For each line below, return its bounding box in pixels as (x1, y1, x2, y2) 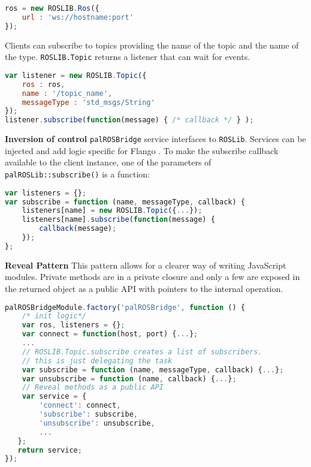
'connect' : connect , (39, 401, 121, 410)
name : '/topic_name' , (22, 89, 113, 98)
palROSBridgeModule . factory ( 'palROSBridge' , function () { (5, 303, 245, 312)
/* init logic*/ (22, 312, 87, 321)
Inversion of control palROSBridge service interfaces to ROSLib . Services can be (5, 132, 306, 145)
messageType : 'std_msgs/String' (22, 98, 155, 107)
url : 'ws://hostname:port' (22, 13, 134, 22)
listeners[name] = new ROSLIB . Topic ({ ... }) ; (22, 206, 203, 215)
